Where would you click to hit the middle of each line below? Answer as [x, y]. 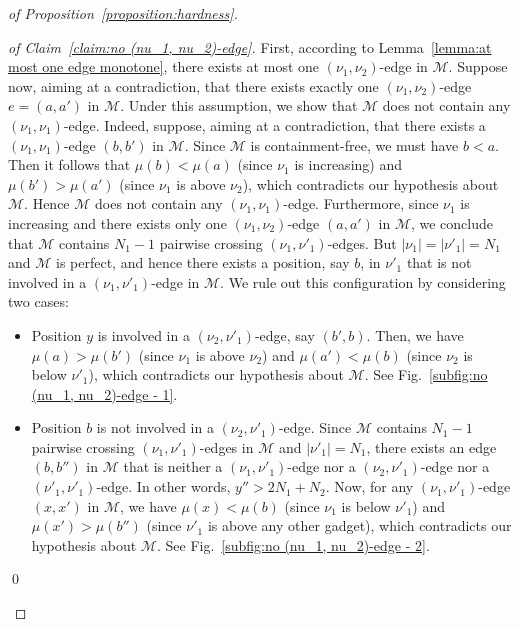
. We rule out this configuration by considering [363, 281]
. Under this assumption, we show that [239, 105]
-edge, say [284, 334]
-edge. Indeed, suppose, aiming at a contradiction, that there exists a [274, 124]
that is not [439, 262]
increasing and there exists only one [117, 222]
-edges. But [362, 242]
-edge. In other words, [163, 486]
